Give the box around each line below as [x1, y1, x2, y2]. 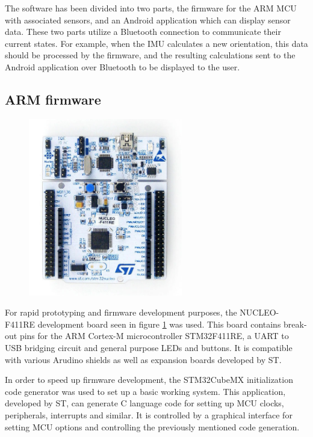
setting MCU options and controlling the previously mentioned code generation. [5, 420, 300, 433]
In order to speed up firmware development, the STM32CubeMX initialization [5, 373, 293, 386]
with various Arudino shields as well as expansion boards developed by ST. [5, 353, 282, 365]
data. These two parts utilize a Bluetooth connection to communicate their [5, 25, 281, 38]
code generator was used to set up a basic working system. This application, [5, 385, 286, 397]
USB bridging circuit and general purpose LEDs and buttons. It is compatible [5, 341, 293, 354]
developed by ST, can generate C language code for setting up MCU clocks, [5, 397, 284, 409]
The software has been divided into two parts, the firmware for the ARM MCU [5, 2, 297, 14]
